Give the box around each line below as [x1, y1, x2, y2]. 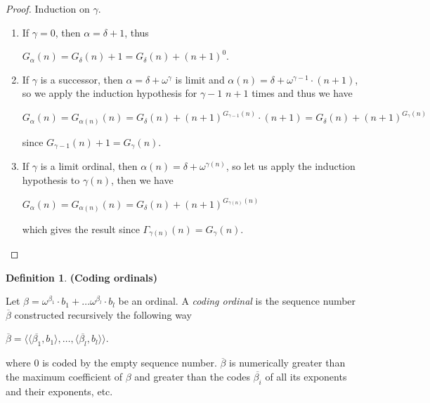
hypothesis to [22, 172, 80, 187]
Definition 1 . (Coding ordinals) [6, 270, 157, 284]
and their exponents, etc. [6, 383, 113, 398]
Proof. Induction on [6, 1, 90, 15]
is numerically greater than [229, 355, 346, 370]
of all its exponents [265, 369, 347, 383]
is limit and [175, 72, 225, 86]
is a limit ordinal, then [40, 159, 138, 173]
